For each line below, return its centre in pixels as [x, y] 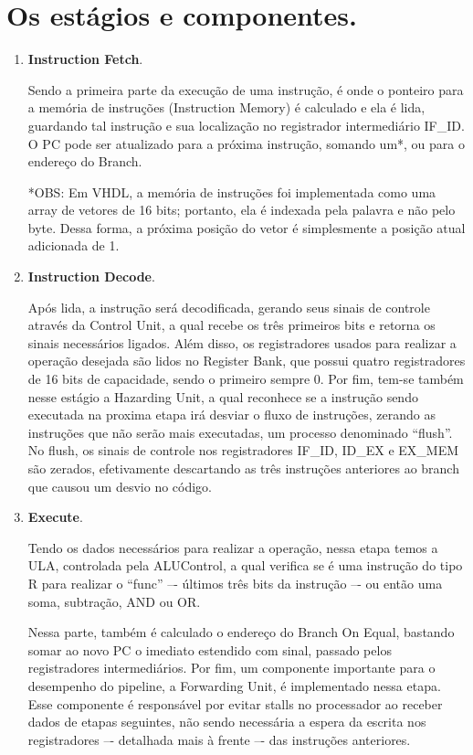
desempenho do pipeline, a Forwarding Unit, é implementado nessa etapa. [234, 685]
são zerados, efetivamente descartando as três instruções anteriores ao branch [243, 468]
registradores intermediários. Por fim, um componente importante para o [231, 668]
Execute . [55, 517]
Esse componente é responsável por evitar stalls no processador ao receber [235, 703]
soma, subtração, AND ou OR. [114, 601]
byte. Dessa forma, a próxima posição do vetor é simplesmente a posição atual [247, 227]
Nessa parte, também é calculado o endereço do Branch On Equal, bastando [241, 632]
